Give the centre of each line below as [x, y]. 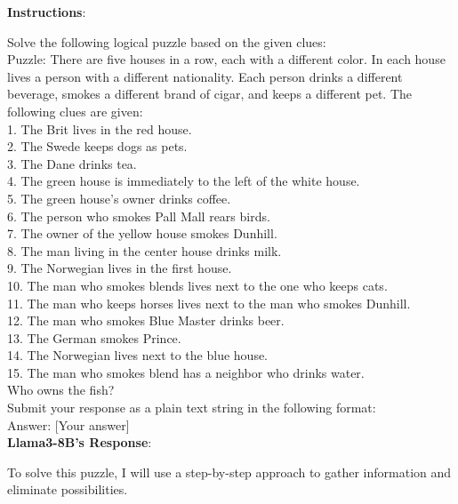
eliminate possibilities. [68, 489]
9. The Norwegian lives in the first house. [120, 268]
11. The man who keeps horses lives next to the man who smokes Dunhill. [209, 303]
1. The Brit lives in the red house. [100, 128]
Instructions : [47, 12]
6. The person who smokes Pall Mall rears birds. [139, 216]
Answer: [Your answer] [68, 424]
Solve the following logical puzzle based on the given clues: [167, 41]
